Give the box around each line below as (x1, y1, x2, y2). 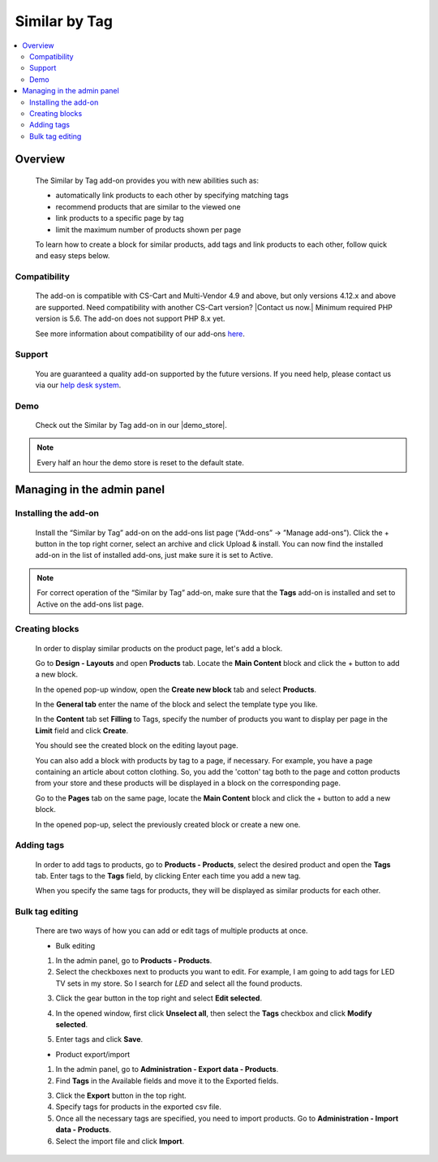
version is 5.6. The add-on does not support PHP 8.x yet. (35, 313, 225, 324)
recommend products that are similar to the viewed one (55, 201, 241, 211)
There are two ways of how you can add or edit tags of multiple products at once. (35, 926, 308, 935)
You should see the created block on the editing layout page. (35, 741, 238, 750)
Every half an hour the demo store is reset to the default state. (36, 457, 245, 467)
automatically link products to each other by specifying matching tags (55, 191, 290, 201)
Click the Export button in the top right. (55, 1091, 187, 1100)
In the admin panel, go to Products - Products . (55, 956, 213, 965)
